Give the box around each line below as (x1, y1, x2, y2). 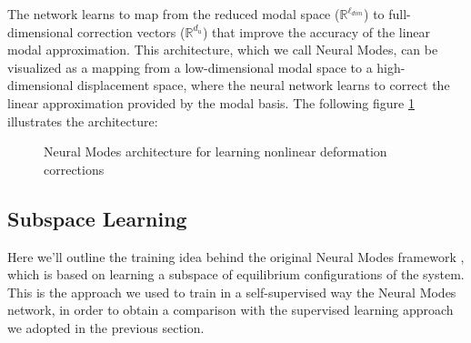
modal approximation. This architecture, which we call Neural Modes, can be (7, 40, 438, 59)
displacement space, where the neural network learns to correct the (77, 76, 450, 95)
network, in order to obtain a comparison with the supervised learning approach (7, 300, 454, 319)
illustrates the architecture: (7, 111, 158, 130)
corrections (44, 159, 105, 178)
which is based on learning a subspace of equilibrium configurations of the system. (7, 265, 465, 284)
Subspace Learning (7, 204, 187, 232)
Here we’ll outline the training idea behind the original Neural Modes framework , (7, 247, 465, 266)
